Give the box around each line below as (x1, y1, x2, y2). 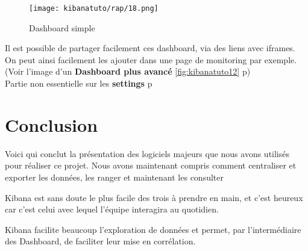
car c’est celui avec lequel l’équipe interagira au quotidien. (5, 203, 219, 215)
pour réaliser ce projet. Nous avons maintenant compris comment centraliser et (5, 159, 297, 172)
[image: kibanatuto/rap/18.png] (29, 4, 159, 13)
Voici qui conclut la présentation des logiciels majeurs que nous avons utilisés (5, 147, 290, 160)
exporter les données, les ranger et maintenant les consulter (5, 170, 224, 183)
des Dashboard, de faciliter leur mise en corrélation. (5, 235, 196, 247)
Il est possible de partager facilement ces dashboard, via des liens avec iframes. (5, 42, 295, 54)
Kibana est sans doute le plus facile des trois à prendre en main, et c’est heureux (5, 191, 303, 203)
